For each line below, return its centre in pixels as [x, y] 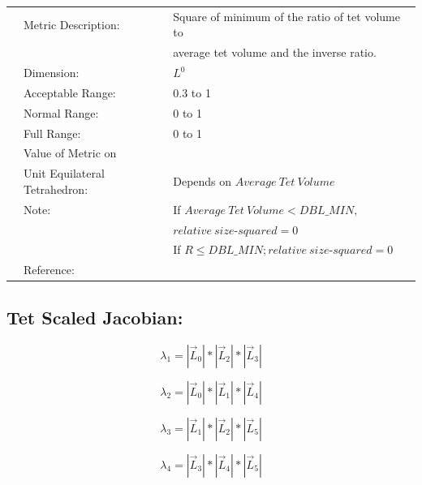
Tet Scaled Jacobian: [95, 317]
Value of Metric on [70, 153]
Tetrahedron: [56, 189]
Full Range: [52, 133]
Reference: [49, 270]
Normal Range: [61, 112]
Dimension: [52, 73]
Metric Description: [72, 24]
